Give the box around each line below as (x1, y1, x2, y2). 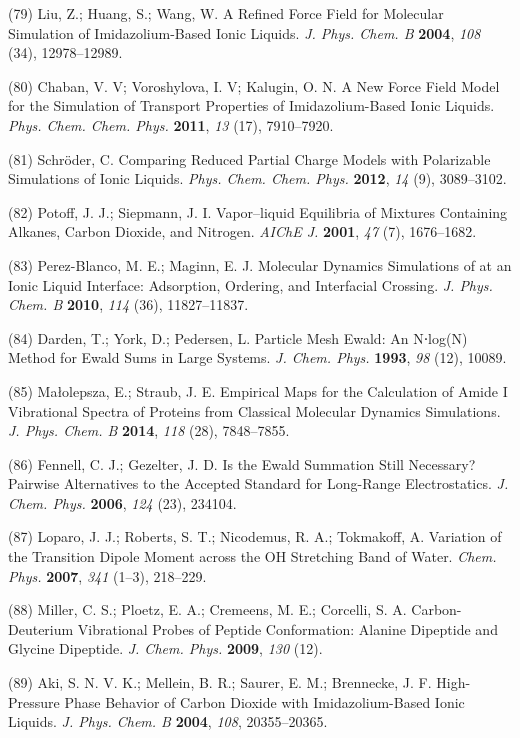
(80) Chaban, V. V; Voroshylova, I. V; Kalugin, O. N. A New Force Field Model (8, 75, 500, 96)
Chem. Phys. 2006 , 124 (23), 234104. (8, 492, 237, 513)
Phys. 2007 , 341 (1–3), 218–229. (8, 565, 207, 586)
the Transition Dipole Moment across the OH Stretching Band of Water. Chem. (8, 546, 497, 567)
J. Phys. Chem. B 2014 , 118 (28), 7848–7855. (8, 420, 290, 441)
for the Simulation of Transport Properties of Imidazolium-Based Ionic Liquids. (8, 95, 495, 116)
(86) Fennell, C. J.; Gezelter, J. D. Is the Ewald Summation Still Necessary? (8, 453, 476, 474)
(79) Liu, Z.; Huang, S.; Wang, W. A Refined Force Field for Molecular (8, 3, 444, 23)
